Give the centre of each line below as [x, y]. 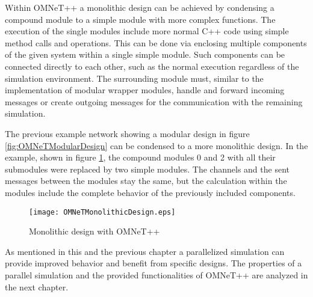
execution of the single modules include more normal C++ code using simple [147, 31]
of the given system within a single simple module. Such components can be [145, 54]
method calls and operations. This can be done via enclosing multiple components [156, 42]
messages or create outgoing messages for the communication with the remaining [154, 101]
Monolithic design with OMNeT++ [95, 231]
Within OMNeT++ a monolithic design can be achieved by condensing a [140, 7]
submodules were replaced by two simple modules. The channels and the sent [147, 169]
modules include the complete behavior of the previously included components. [150, 192]
